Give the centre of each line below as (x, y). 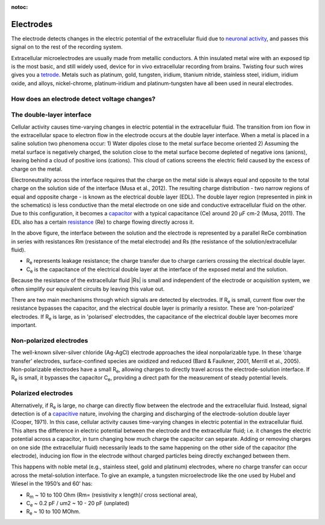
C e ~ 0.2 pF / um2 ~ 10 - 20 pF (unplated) (78, 504)
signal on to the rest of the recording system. (67, 47)
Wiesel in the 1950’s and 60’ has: (52, 484)
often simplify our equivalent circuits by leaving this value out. (88, 289)
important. (24, 325)
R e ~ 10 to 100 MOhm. (53, 512)
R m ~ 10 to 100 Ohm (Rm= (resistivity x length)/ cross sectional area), (112, 495)
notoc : (20, 7)
